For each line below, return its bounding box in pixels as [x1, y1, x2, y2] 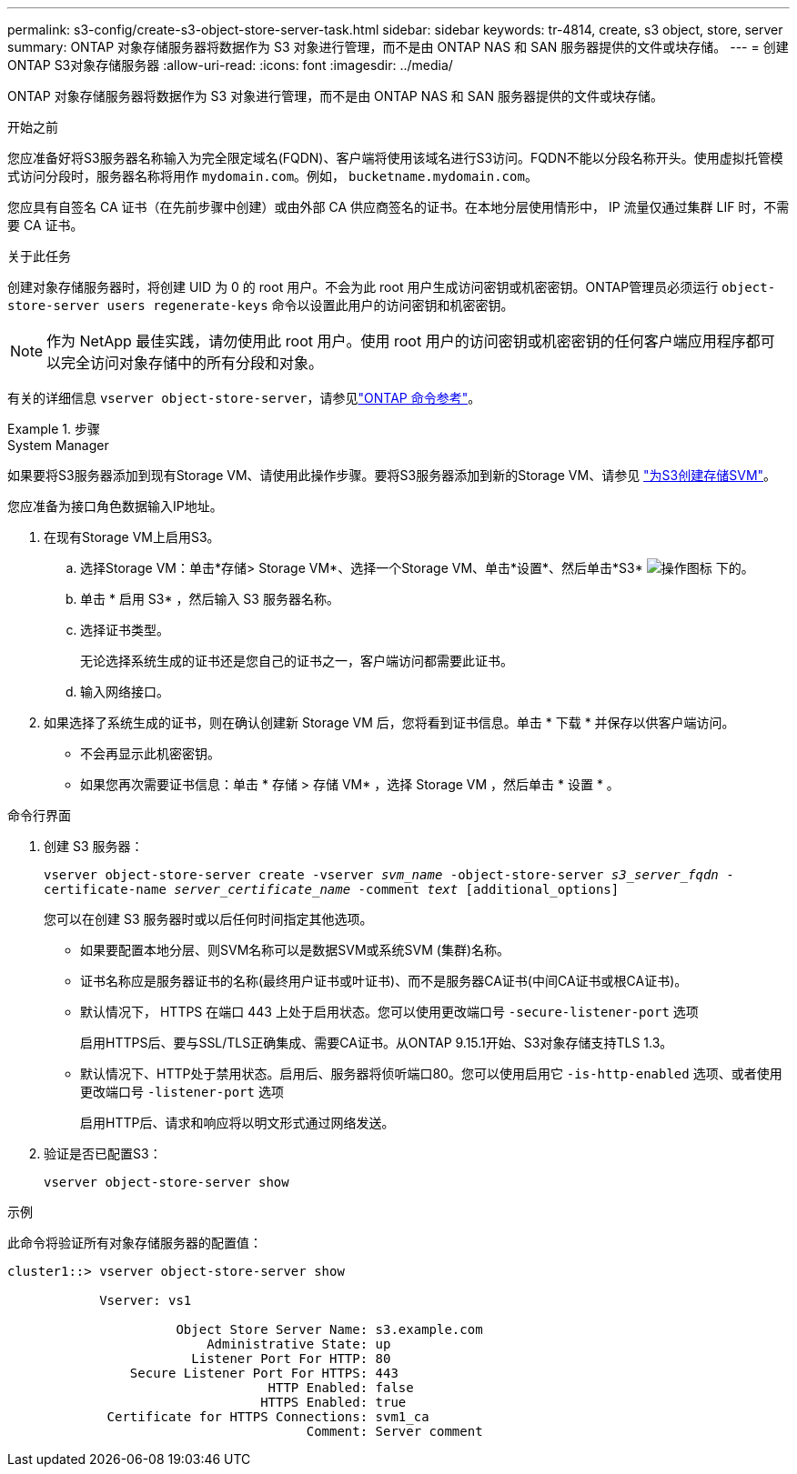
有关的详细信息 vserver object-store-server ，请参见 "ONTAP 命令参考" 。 [7, 390, 481, 406]
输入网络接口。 [80, 684, 169, 699]
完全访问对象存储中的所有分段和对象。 [61, 354, 324, 372]
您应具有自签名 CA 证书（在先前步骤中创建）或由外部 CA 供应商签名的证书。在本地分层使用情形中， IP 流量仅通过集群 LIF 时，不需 [7, 199, 790, 215]
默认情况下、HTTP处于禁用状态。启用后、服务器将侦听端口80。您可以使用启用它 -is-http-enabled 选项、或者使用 [80, 1066, 782, 1081]
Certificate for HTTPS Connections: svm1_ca [106, 1409, 429, 1424]
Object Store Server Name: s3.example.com [176, 1322, 483, 1337]
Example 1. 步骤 [7, 421, 100, 436]
